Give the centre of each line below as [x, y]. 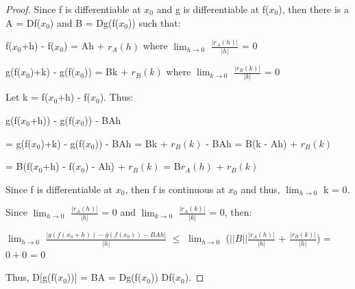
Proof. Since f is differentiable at [73, 9]
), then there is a [314, 9]
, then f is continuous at [175, 189]
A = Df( [23, 22]
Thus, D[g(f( [32, 277]
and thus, [260, 189]
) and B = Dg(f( [84, 22]
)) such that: [154, 22]
